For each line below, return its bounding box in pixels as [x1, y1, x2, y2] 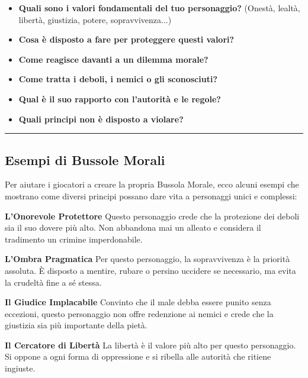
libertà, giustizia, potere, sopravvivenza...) [18, 13, 172, 25]
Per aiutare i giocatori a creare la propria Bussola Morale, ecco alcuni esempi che [5, 178, 299, 190]
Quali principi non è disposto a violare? [18, 112, 184, 125]
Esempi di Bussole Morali [5, 150, 165, 169]
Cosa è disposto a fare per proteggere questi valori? [18, 33, 235, 46]
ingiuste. [5, 362, 36, 374]
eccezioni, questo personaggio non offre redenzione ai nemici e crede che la [5, 307, 274, 319]
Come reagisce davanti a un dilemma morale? [18, 53, 208, 65]
